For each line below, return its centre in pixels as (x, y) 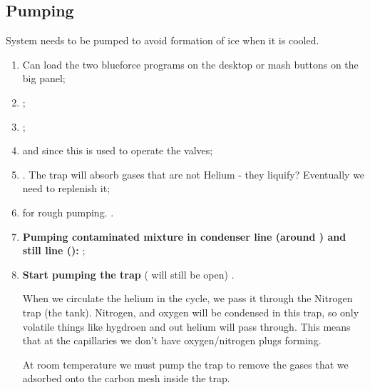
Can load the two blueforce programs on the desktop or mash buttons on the (190, 64)
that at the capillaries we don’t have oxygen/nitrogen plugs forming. (172, 340)
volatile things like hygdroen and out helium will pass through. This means (186, 326)
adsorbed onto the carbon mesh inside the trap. (126, 378)
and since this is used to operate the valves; (118, 150)
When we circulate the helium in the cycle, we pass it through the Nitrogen (187, 298)
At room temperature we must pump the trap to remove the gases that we (185, 364)
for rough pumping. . (68, 212)
